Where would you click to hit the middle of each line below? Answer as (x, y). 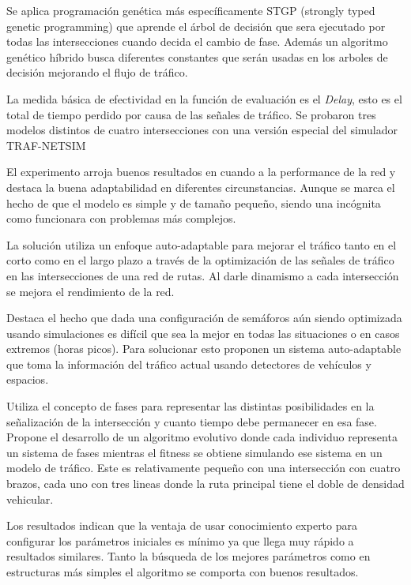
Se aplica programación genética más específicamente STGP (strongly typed (191, 10)
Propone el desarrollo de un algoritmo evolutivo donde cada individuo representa (202, 437)
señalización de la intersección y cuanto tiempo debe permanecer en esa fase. (192, 421)
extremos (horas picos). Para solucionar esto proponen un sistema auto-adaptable (204, 349)
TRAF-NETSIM (46, 145)
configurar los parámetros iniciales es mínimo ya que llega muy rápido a (180, 540)
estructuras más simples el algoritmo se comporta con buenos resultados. (183, 572)
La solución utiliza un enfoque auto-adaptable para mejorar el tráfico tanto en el (202, 244)
